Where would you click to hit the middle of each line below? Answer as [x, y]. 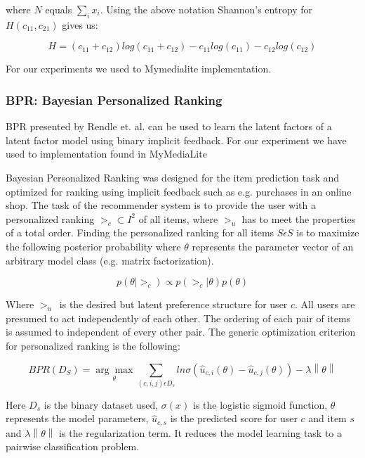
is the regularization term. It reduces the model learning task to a [201, 432]
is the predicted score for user [234, 418]
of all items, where [178, 218]
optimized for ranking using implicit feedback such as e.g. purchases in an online [179, 191]
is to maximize [328, 233]
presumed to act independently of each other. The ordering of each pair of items [178, 318]
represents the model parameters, [77, 418]
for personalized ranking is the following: [93, 345]
